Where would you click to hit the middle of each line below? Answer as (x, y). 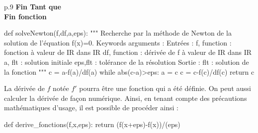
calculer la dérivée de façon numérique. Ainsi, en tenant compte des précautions (126, 98)
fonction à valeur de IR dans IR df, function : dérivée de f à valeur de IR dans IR (128, 52)
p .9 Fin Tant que (33, 6)
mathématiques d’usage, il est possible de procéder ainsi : (91, 108)
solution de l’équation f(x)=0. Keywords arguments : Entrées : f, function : (118, 42)
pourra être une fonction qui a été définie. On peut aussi (165, 88)
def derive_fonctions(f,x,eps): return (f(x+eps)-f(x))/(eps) (92, 124)
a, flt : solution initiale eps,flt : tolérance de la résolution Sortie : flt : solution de (127, 62)
